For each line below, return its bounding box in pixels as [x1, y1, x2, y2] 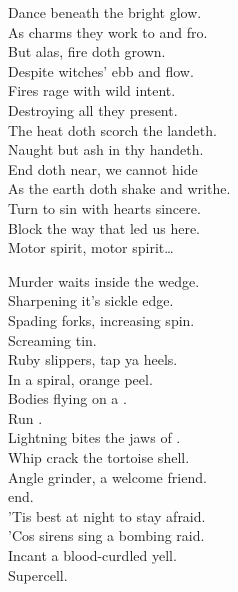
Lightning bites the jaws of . [8, 427, 181, 448]
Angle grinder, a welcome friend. [8, 466, 207, 487]
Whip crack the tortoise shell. [8, 447, 190, 468]
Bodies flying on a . [8, 388, 127, 409]
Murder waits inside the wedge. [8, 270, 200, 291]
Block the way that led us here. [8, 217, 201, 238]
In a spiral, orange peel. [8, 368, 153, 389]
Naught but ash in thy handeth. [8, 139, 204, 160]
